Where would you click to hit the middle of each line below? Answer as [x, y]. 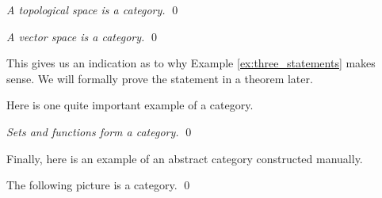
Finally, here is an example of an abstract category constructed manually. [185, 158]
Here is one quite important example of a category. [130, 105]
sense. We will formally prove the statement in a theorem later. [160, 78]
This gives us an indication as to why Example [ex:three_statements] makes [191, 63]
